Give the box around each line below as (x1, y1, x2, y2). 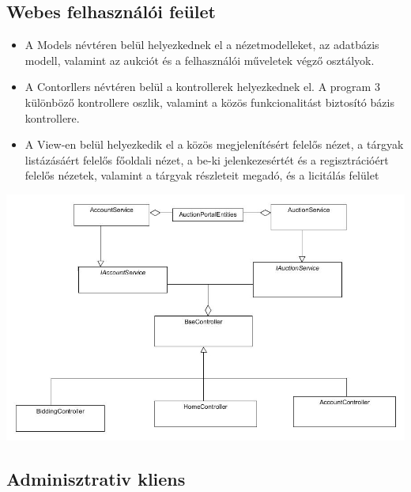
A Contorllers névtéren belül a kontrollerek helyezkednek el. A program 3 (25, 78, 380, 95)
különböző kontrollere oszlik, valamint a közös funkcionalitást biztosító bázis (25, 93, 394, 110)
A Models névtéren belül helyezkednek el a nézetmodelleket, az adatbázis (25, 36, 379, 53)
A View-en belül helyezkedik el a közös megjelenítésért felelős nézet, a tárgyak (25, 136, 404, 153)
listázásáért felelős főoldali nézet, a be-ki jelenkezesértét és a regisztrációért (25, 151, 389, 168)
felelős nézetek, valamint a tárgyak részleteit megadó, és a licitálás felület (25, 167, 379, 184)
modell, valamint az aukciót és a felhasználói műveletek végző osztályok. (25, 51, 375, 68)
